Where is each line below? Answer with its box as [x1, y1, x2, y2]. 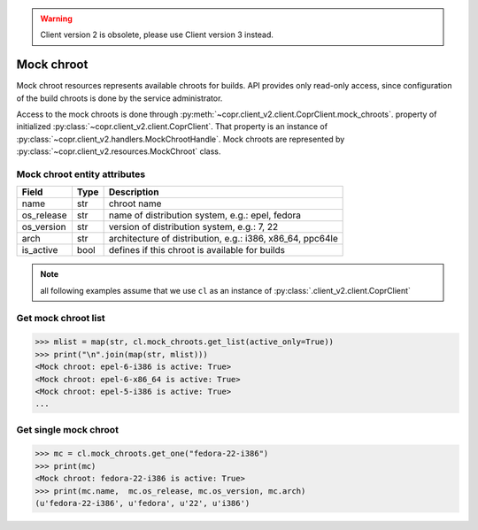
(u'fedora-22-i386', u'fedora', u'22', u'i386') [35, 498, 251, 508]
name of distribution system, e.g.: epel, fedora [108, 209, 301, 221]
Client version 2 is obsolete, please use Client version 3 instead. [40, 29, 274, 40]
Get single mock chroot [16, 423, 119, 435]
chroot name [108, 197, 162, 210]
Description [108, 186, 159, 198]
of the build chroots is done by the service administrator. [16, 93, 223, 104]
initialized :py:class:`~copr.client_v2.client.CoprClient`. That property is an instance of [16, 121, 328, 132]
